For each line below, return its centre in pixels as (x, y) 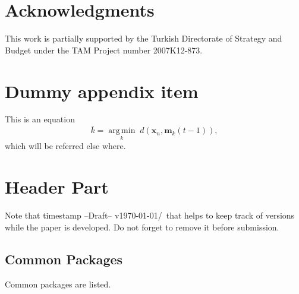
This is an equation (40, 119)
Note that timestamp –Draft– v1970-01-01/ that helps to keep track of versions (150, 215)
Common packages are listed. (58, 284)
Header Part (57, 187)
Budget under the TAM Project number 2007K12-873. (104, 50)
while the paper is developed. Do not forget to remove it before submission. (142, 227)
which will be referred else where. (65, 146)
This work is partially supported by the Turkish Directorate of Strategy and (144, 38)
